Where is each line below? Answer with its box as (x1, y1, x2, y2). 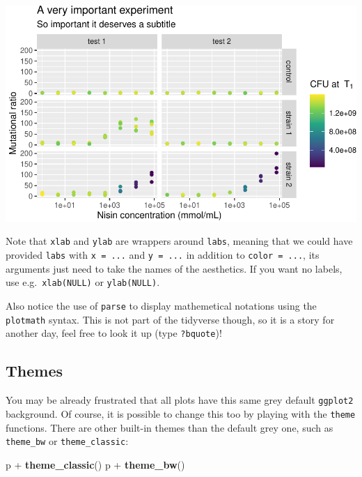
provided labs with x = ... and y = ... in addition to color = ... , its (6, 248, 320, 262)
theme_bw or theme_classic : (6, 434, 129, 448)
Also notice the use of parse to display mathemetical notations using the (6, 298, 317, 313)
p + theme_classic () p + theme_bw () (6, 457, 185, 471)
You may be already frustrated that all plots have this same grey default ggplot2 (6, 393, 354, 407)
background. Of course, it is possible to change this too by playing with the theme (6, 406, 356, 421)
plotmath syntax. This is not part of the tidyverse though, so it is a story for (6, 312, 335, 326)
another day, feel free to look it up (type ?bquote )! (6, 326, 222, 340)
